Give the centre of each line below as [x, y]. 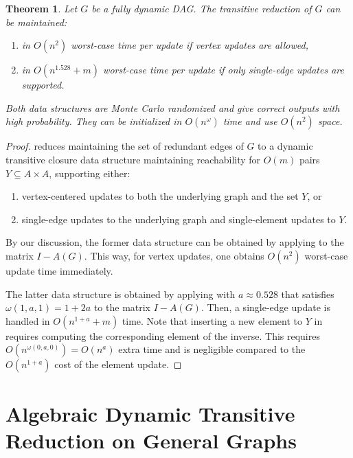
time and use [250, 121]
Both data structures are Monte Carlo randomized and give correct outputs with [173, 107]
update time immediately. [59, 270]
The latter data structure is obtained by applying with [121, 294]
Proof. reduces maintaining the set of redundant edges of [125, 146]
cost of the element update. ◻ [118, 364]
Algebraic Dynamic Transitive [150, 413]
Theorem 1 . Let [42, 8]
